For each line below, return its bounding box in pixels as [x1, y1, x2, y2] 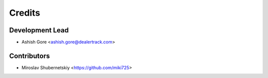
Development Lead [9, 26, 69, 34]
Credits [9, 7, 41, 18]
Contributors [9, 52, 50, 60]
